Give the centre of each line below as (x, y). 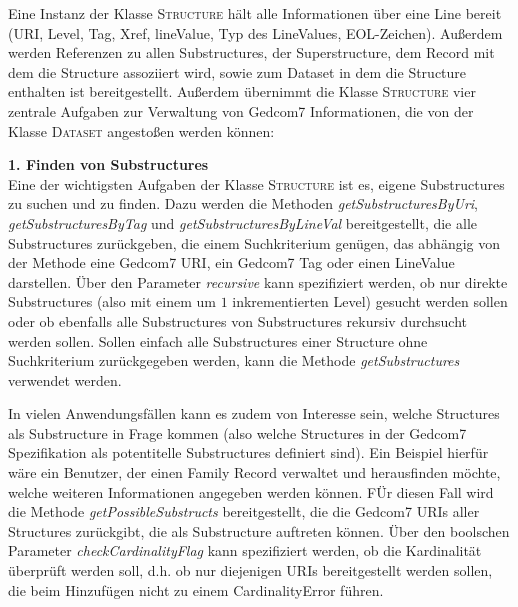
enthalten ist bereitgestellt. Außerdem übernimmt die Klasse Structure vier (242, 91)
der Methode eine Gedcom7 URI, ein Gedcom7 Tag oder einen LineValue (231, 262)
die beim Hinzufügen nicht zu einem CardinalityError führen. (196, 589)
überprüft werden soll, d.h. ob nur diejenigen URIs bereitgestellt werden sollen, (250, 570)
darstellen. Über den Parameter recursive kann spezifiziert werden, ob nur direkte (258, 281)
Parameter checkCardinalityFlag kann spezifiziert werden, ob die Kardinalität (245, 550)
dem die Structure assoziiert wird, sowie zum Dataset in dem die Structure (237, 71)
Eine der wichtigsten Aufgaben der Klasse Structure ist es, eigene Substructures (256, 183)
